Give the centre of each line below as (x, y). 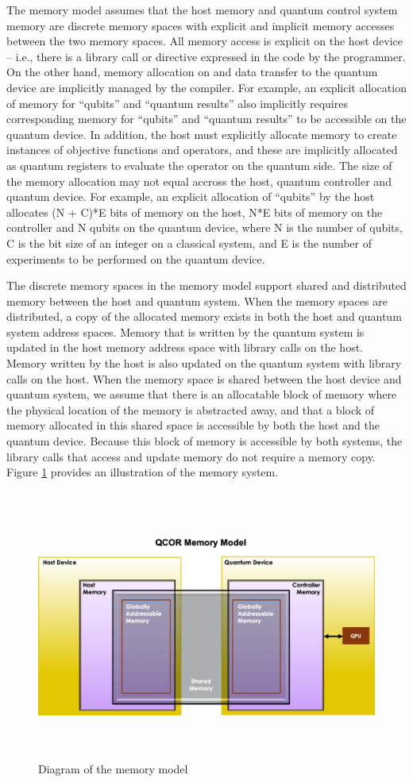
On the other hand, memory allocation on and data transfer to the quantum (192, 72)
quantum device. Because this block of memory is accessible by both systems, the (205, 441)
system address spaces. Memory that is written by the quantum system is (185, 331)
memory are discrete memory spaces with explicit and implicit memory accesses (201, 25)
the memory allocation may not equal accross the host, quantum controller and (199, 181)
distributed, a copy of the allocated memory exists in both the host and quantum (204, 316)
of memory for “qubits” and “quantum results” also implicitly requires (177, 103)
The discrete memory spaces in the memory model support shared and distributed (206, 285)
